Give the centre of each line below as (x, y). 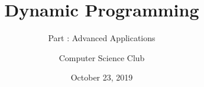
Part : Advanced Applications (102, 38)
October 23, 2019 (102, 77)
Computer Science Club (102, 57)
